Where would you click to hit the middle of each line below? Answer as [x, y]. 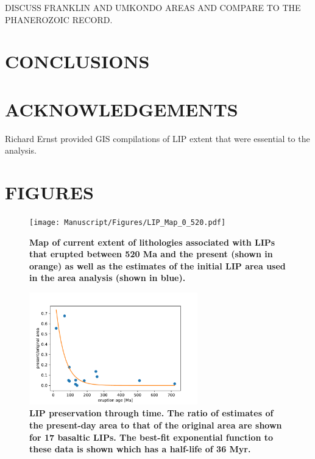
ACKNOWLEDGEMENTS [122, 109]
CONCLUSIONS [77, 61]
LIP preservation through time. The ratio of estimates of [151, 413]
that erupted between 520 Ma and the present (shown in [151, 254]
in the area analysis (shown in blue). [108, 278]
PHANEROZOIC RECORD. [59, 19]
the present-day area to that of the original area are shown [156, 425]
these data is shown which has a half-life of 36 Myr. [140, 449]
